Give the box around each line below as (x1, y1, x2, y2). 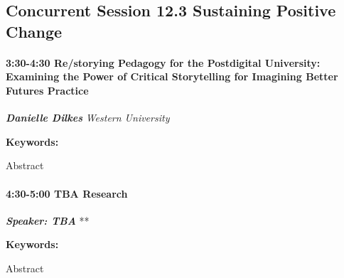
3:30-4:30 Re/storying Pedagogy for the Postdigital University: (6, 55, 321, 70)
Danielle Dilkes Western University (6, 110, 170, 125)
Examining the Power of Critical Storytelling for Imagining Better (6, 69, 338, 84)
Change (6, 20, 63, 42)
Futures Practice (6, 82, 89, 97)
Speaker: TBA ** (6, 213, 90, 228)
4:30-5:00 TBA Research (6, 186, 128, 201)
